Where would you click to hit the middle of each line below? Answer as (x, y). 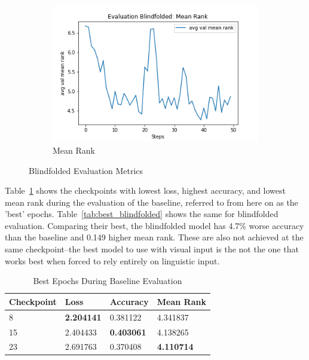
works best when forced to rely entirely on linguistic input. (112, 260)
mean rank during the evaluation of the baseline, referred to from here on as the (152, 202)
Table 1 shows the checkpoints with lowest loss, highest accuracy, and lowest (145, 190)
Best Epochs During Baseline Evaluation (108, 281)
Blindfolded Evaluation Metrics (86, 170)
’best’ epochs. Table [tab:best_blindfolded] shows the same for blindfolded (142, 214)
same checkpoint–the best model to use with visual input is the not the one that (152, 249)
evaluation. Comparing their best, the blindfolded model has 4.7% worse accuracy (154, 225)
